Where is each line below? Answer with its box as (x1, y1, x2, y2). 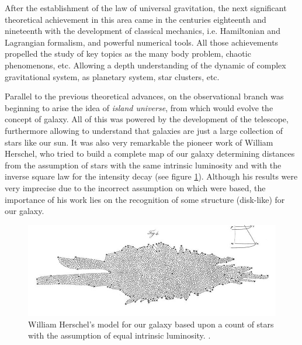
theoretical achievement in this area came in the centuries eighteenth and (5, 13, 266, 25)
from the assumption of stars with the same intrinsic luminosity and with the (5, 158, 282, 171)
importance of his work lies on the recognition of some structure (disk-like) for (5, 193, 285, 205)
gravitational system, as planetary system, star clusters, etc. (5, 70, 220, 82)
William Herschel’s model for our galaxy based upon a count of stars (28, 318, 274, 330)
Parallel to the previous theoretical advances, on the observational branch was (5, 90, 284, 102)
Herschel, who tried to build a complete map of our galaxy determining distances (5, 147, 295, 160)
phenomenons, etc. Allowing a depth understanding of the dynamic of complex (5, 58, 286, 71)
